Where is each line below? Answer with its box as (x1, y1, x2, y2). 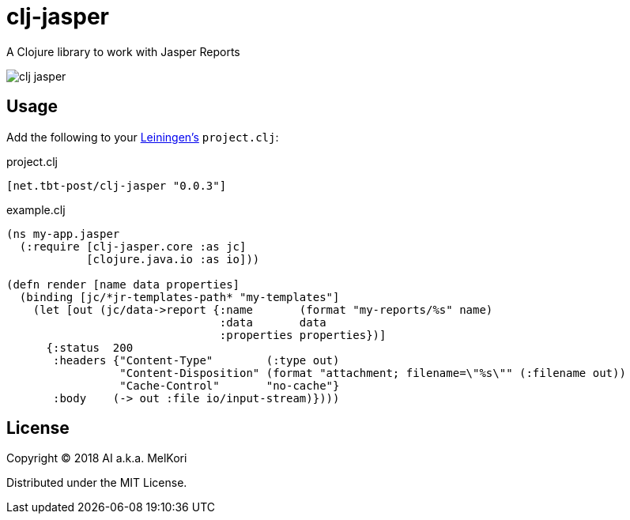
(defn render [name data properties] (6, 277, 240, 291)
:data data (219, 315, 326, 329)
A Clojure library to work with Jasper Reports (6, 44, 240, 58)
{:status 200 (46, 341, 134, 354)
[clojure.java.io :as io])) (86, 252, 260, 266)
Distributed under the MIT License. (6, 476, 187, 490)
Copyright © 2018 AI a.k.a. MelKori (6, 451, 187, 465)
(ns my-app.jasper (6, 227, 120, 240)
